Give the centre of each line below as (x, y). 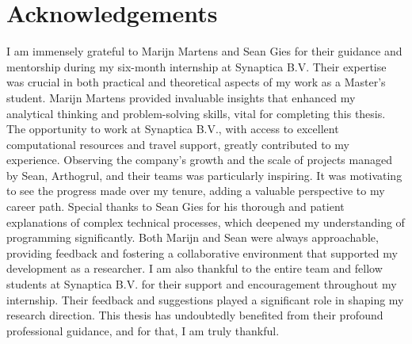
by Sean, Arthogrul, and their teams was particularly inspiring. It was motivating (204, 175)
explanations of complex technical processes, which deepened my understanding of (206, 222)
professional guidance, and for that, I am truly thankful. (143, 330)
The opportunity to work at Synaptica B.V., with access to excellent (173, 129)
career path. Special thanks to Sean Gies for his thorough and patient (175, 206)
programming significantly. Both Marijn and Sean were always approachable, (193, 237)
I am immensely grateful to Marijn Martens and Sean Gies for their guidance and (204, 51)
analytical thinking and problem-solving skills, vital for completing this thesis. (196, 113)
